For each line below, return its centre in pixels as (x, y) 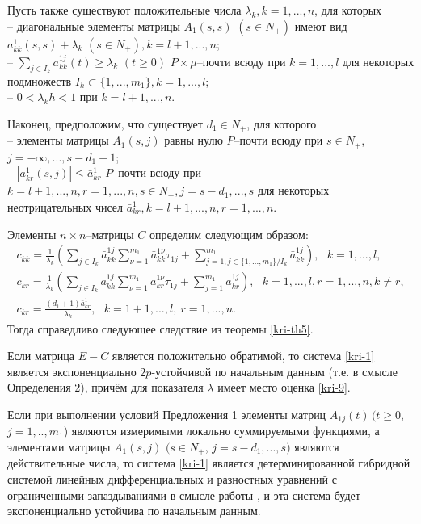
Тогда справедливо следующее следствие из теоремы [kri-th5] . (160, 328)
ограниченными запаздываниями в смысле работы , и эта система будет (184, 495)
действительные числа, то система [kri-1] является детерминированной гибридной (209, 463)
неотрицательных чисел (65, 206)
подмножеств (40, 80)
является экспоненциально (72, 371)
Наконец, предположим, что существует (105, 123)
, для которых (348, 10)
